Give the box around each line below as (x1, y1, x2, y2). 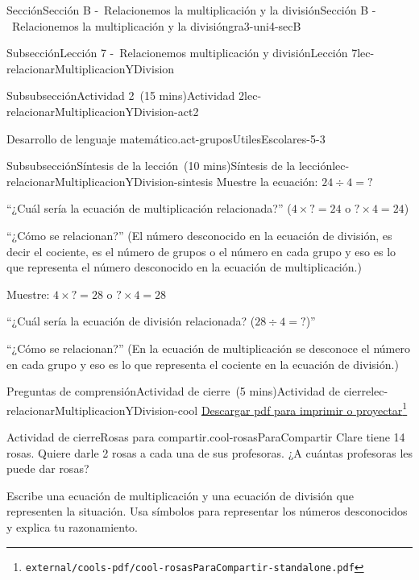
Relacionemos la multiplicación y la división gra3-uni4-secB (11, 17, 301, 34)
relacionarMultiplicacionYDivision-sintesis (6, 172, 214, 189)
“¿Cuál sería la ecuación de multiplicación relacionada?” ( (6, 200, 292, 217)
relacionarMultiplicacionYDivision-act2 (6, 102, 199, 119)
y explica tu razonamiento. (6, 518, 138, 535)
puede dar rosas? (6, 460, 89, 477)
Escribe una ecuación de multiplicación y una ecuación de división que (6, 487, 354, 503)
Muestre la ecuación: (216, 172, 318, 189)
